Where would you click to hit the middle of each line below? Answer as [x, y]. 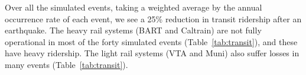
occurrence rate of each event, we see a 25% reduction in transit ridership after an [153, 18]
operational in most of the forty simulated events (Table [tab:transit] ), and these [151, 41]
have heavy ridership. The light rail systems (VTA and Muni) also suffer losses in [152, 53]
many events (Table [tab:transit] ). [66, 64]
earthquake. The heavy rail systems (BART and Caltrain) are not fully [133, 30]
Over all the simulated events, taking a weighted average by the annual [134, 7]
